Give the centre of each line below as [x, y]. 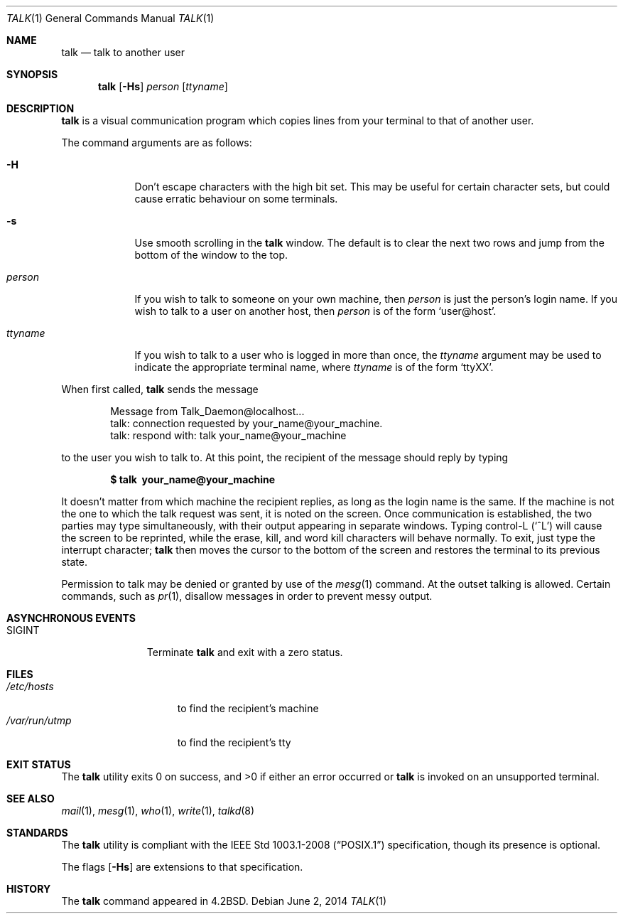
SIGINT [23, 630]
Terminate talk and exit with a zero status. [245, 652]
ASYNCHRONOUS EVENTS [71, 618]
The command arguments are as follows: [157, 143]
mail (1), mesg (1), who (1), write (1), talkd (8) [158, 811]
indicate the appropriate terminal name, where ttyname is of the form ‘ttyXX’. [314, 367]
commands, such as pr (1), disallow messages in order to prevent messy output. [247, 596]
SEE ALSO [31, 799]
